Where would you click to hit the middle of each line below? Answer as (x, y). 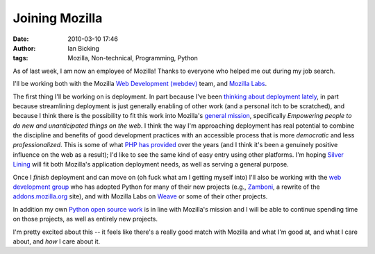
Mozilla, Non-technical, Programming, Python (133, 58)
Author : (24, 48)
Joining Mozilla (58, 18)
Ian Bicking (84, 48)
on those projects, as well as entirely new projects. (85, 219)
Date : (21, 39)
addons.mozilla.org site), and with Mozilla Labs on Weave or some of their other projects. (140, 196)
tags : (20, 58)
